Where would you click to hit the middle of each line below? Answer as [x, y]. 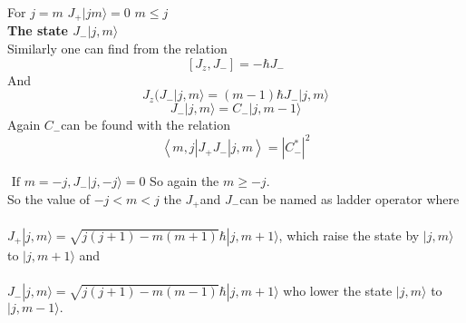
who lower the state [338, 291]
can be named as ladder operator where [349, 198]
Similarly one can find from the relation [117, 49]
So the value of [49, 198]
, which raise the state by [349, 235]
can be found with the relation [146, 125]
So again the [184, 181]
